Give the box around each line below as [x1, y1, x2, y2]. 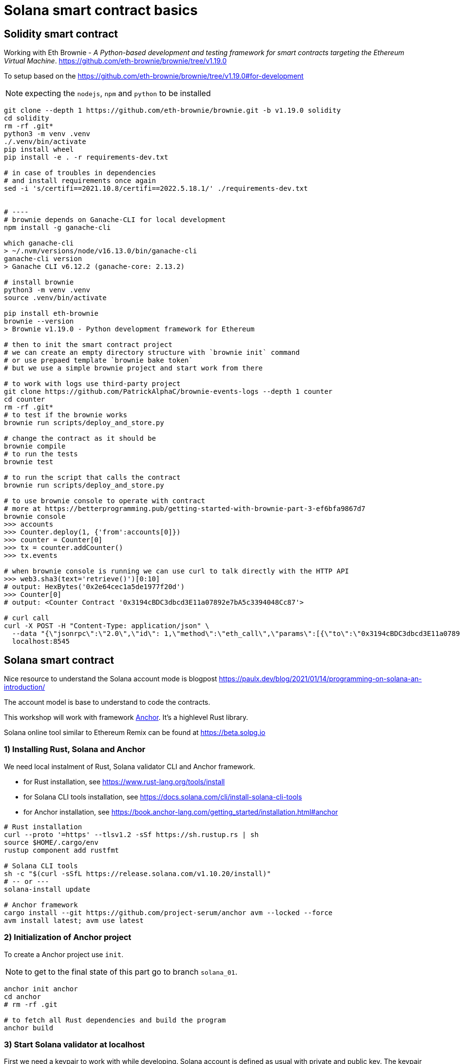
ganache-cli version [4, 255, 82, 263]
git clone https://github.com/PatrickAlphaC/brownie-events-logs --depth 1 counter [4, 388, 333, 396]
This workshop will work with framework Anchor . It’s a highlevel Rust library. [4, 713, 249, 722]
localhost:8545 [12, 637, 70, 646]
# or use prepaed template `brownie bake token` [4, 356, 193, 365]
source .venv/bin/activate [4, 294, 107, 302]
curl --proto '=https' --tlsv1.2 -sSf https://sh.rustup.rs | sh [4, 830, 259, 839]
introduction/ [4, 683, 45, 692]
